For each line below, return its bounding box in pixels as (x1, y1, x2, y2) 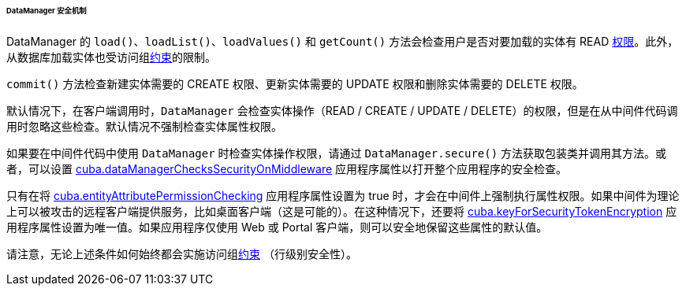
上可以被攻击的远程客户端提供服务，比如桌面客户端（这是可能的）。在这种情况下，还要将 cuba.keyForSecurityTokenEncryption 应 (6, 204, 677, 218)
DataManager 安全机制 (6, 6, 87, 15)
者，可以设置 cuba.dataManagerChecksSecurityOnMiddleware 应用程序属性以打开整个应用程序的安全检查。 (6, 161, 568, 176)
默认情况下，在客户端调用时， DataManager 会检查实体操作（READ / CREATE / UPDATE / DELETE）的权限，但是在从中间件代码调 (6, 103, 678, 117)
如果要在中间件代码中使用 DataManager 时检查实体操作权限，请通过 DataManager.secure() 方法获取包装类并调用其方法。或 (6, 146, 667, 160)
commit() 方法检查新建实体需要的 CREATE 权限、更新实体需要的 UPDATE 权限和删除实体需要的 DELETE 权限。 (6, 76, 583, 91)
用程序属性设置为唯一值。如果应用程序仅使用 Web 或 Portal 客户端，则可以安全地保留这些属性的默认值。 (6, 220, 548, 234)
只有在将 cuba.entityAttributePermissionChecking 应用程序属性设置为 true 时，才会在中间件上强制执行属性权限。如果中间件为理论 (6, 188, 680, 202)
